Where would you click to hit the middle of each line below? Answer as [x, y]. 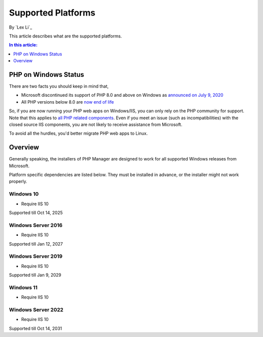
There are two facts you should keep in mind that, [59, 86]
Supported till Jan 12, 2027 [36, 244]
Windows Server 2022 [36, 310]
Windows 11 [23, 287]
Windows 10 [24, 194]
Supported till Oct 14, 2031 [36, 328]
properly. [18, 181]
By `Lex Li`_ [21, 27]
